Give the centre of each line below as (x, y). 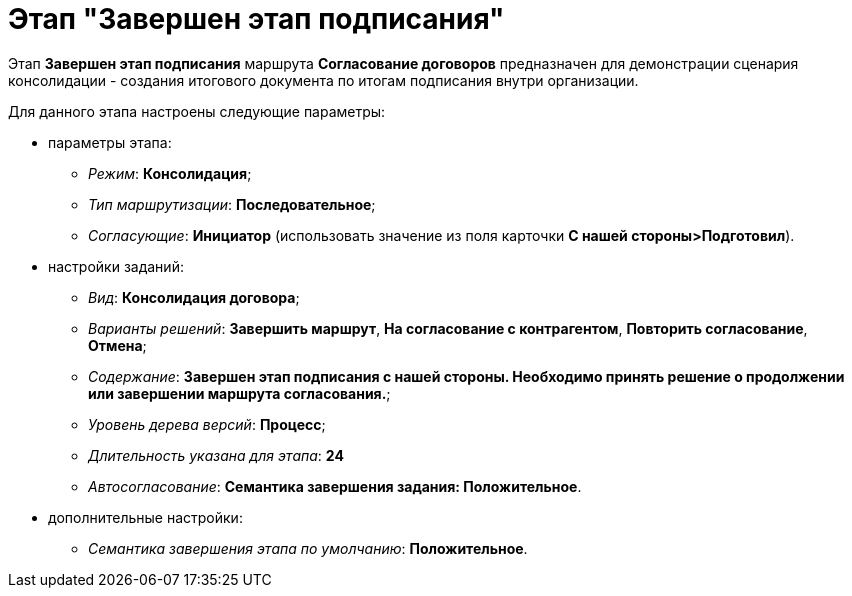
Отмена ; (117, 345)
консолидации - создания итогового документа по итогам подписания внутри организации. (323, 80)
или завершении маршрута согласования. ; (239, 393)
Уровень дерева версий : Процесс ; (207, 424)
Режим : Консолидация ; (170, 173)
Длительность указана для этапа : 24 (216, 455)
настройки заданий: (116, 266)
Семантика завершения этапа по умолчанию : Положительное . (308, 548)
